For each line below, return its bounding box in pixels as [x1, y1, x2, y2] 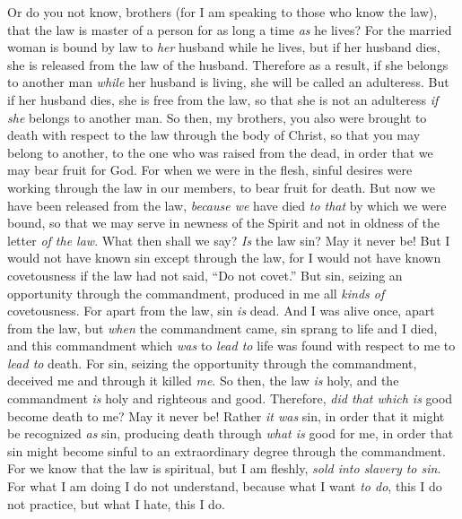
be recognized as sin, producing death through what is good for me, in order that [7, 424, 454, 443]
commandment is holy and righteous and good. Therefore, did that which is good [7, 389, 453, 408]
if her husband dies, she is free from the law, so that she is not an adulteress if [7, 90, 439, 108]
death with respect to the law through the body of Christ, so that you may [7, 125, 421, 144]
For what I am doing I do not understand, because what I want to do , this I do [7, 477, 442, 496]
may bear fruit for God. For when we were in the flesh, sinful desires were [7, 160, 413, 179]
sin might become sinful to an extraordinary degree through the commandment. [7, 441, 446, 460]
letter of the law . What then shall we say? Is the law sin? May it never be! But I [7, 230, 450, 249]
